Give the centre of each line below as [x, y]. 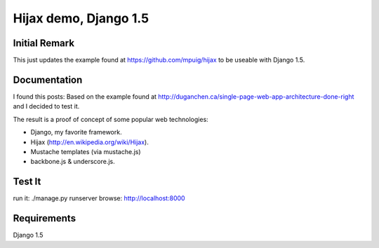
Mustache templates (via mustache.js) [86, 151]
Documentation [48, 80]
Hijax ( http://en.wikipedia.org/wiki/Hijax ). [89, 142]
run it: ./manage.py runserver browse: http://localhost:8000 [99, 198]
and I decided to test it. [46, 106]
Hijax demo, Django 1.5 [81, 18]
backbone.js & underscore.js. [73, 162]
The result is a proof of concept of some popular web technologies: [111, 119]
